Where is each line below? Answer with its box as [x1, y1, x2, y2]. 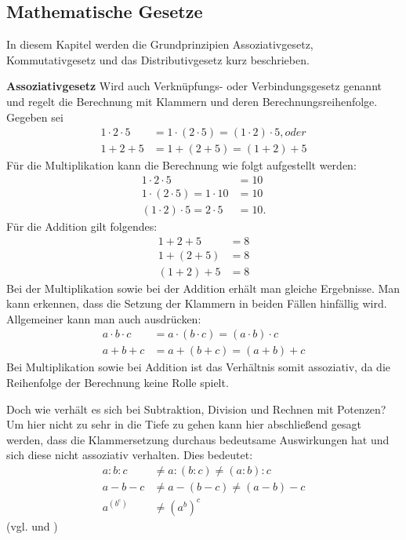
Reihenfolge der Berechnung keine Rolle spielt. [6, 374, 229, 391]
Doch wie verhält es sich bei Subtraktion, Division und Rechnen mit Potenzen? [6, 400, 386, 417]
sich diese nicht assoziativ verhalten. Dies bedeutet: [6, 447, 253, 463]
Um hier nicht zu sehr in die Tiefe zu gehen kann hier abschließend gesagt [6, 416, 361, 432]
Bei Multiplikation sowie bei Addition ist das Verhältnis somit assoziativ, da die [6, 359, 391, 375]
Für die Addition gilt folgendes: [6, 217, 158, 234]
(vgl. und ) [6, 517, 58, 534]
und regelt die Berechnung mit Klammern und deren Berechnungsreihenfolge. [6, 93, 378, 109]
